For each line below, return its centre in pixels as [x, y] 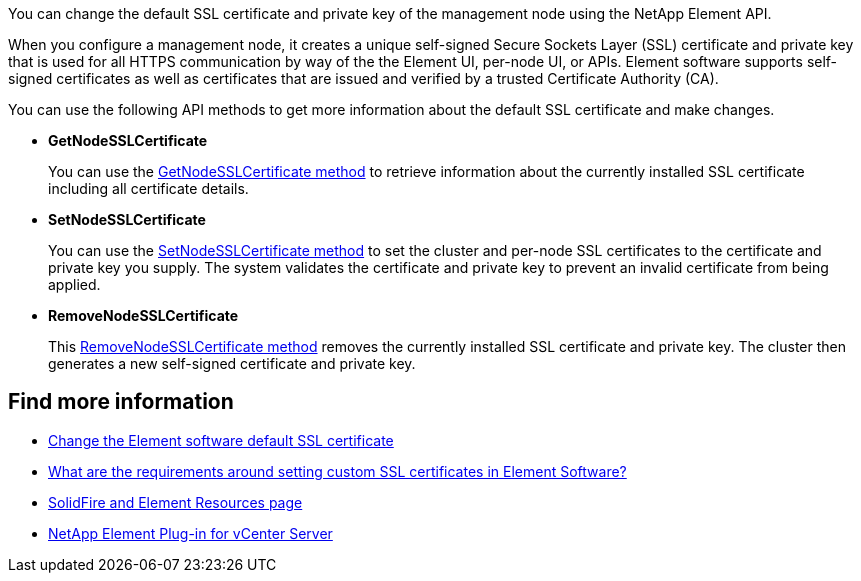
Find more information [121, 402]
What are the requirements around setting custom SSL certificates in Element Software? [337, 471]
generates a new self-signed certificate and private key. [232, 363]
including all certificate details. [148, 188]
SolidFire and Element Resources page [175, 502]
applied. [74, 284]
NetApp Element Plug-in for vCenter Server [190, 533]
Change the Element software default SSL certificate [221, 440]
